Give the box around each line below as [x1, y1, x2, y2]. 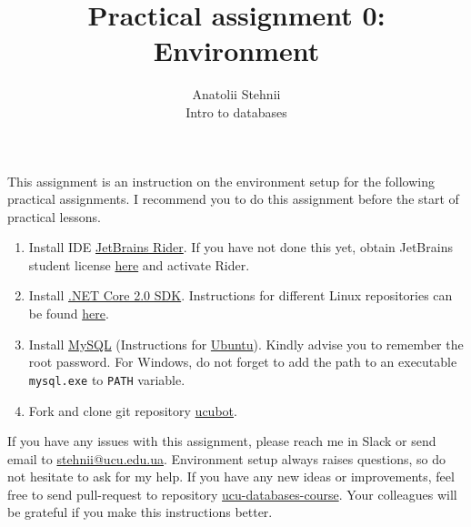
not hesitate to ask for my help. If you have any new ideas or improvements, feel [7, 467, 455, 486]
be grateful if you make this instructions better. [7, 502, 273, 522]
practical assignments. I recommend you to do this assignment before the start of [7, 189, 459, 208]
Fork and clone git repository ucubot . [28, 400, 237, 420]
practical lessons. [7, 207, 101, 226]
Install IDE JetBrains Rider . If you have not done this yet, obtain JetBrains [28, 238, 453, 257]
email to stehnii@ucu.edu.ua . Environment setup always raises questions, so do [7, 449, 446, 468]
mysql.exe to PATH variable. [28, 370, 185, 389]
